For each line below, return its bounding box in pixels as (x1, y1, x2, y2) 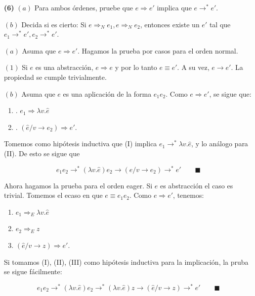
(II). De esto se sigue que (4, 148, 80, 158)
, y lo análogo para (191, 138, 248, 149)
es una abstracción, (35, 62, 93, 72)
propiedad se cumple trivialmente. (4, 71, 107, 82)
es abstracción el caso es (160, 180, 233, 190)
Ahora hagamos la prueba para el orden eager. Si (4, 180, 153, 190)
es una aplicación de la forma (63, 88, 152, 99)
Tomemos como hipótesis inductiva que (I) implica (4, 138, 157, 149)
